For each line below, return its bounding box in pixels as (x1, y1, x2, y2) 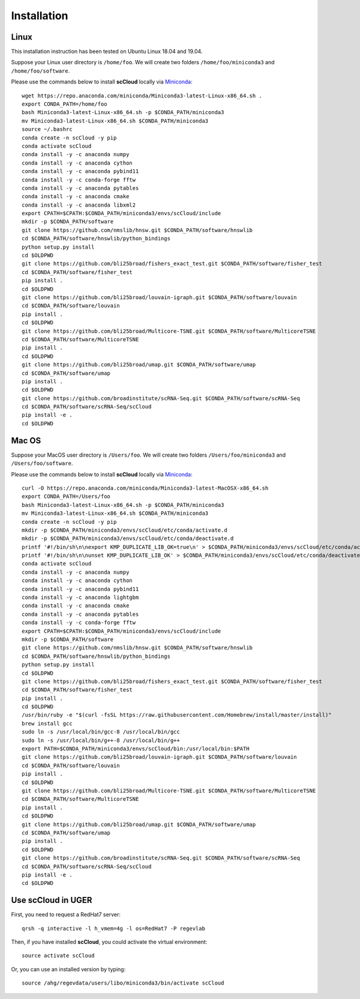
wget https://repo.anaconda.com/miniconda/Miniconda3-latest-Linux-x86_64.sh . (22, 92, 262, 99)
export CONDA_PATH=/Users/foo (22, 493, 111, 500)
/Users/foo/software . (11, 460, 73, 467)
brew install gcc (22, 720, 73, 727)
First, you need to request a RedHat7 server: (11, 911, 121, 919)
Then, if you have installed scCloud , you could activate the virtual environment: (11, 938, 208, 946)
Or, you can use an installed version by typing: (11, 965, 126, 973)
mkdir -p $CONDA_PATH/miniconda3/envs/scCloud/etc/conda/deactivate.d (22, 535, 234, 542)
